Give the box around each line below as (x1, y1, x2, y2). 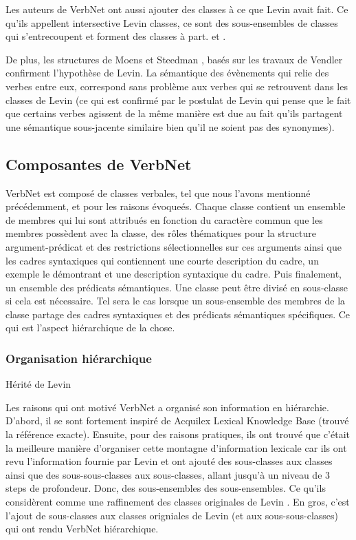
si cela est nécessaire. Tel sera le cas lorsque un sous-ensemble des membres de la (5, 293, 346, 308)
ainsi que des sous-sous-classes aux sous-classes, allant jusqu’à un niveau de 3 (5, 467, 331, 481)
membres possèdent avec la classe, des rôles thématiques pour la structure (5, 226, 316, 240)
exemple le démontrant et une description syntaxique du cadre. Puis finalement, (5, 267, 342, 281)
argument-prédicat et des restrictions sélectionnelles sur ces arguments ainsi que (5, 239, 342, 253)
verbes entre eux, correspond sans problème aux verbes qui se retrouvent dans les (5, 79, 348, 93)
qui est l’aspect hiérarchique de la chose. (5, 320, 175, 335)
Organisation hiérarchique (5, 350, 152, 366)
